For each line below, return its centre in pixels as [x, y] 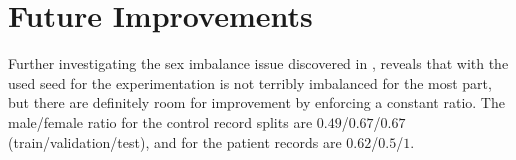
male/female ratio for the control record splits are [160, 121]
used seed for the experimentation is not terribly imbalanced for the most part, [250, 82]
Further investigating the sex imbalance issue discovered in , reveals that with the [258, 63]
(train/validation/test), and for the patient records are [175, 141]
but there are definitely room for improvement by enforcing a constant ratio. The [256, 102]
